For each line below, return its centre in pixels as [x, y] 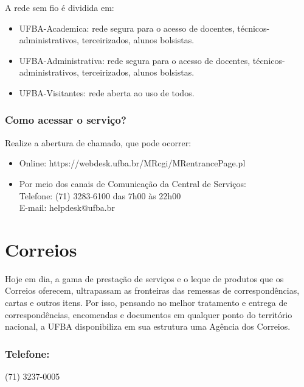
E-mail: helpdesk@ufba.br [67, 208]
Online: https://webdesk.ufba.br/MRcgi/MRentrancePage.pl [132, 163]
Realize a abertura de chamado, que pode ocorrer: [98, 142]
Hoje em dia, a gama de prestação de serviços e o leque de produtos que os [144, 278]
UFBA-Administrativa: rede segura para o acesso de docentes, [135, 60]
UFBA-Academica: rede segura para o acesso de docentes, [127, 28]
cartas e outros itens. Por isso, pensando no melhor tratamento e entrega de [146, 303]
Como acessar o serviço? [66, 120]
